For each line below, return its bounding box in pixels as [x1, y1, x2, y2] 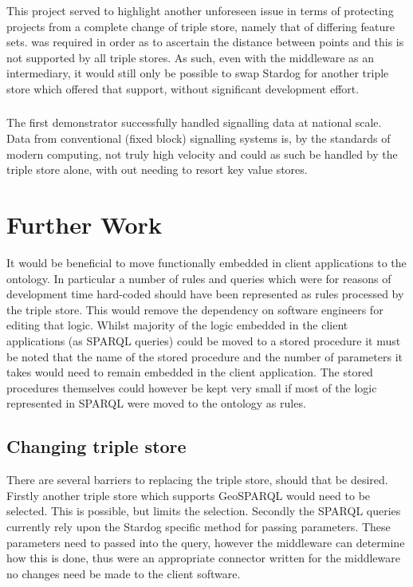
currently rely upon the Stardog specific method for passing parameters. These [6, 518, 391, 534]
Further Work [6, 208, 162, 241]
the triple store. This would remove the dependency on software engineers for [6, 301, 383, 317]
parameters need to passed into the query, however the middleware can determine [6, 534, 405, 550]
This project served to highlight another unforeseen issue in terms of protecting [6, 2, 394, 18]
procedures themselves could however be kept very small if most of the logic [6, 379, 377, 396]
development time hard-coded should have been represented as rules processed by [6, 286, 404, 302]
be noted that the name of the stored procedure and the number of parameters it [6, 348, 403, 364]
